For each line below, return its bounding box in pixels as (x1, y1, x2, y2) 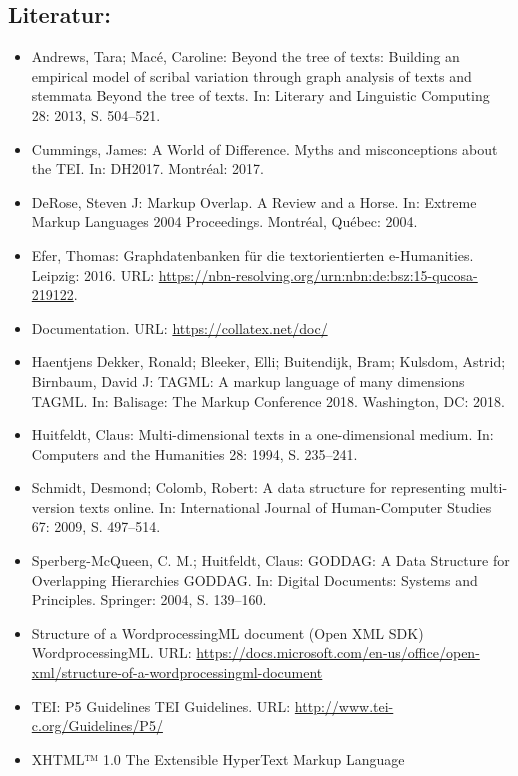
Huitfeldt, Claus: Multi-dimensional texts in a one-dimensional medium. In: (31, 424, 494, 445)
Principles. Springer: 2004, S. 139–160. (31, 589, 267, 610)
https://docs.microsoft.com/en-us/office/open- (196, 642, 480, 663)
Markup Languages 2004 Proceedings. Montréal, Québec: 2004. (31, 211, 418, 232)
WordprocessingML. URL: (31, 642, 192, 663)
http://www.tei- (294, 695, 394, 716)
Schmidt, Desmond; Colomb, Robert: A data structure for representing (31, 477, 466, 498)
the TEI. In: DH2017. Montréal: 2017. (31, 158, 265, 179)
